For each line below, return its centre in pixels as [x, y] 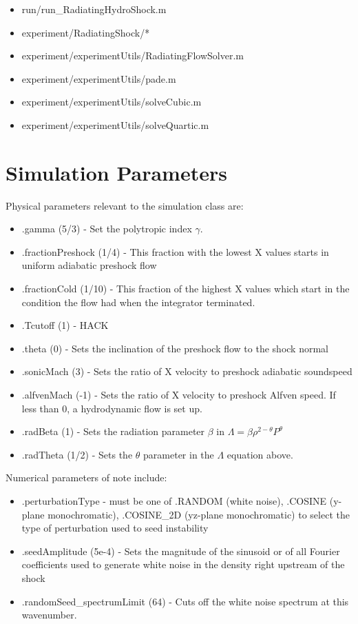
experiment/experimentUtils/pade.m [99, 78]
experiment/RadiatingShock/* [86, 32]
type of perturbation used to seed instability [115, 528]
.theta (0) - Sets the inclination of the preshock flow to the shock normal [175, 348]
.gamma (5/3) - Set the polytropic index [107, 229]
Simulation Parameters [116, 172]
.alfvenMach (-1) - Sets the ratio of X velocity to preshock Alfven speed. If [179, 395]
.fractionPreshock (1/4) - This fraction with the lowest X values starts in [175, 251]
